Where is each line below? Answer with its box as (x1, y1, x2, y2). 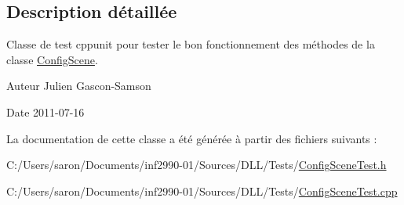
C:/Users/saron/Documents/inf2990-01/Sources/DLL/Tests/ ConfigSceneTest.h (6, 156, 387, 173)
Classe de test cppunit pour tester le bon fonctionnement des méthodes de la (6, 36, 375, 52)
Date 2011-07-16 (6, 103, 85, 120)
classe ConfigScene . (6, 51, 98, 67)
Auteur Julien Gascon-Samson (6, 77, 151, 94)
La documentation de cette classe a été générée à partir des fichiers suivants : (6, 130, 377, 146)
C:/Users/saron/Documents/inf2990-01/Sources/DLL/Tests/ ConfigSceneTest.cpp (6, 182, 398, 199)
